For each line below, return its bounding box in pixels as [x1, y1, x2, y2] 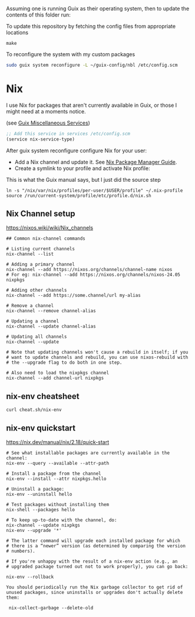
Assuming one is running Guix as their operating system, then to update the [6, 5, 190, 12]
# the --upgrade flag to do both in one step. [6, 360, 123, 365]
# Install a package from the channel [6, 471, 101, 476]
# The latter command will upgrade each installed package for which [6, 538, 181, 544]
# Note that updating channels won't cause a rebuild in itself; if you [6, 350, 189, 355]
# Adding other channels [6, 288, 67, 293]
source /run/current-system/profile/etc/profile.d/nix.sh [6, 192, 151, 198]
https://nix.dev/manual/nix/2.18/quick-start [6, 439, 110, 445]
